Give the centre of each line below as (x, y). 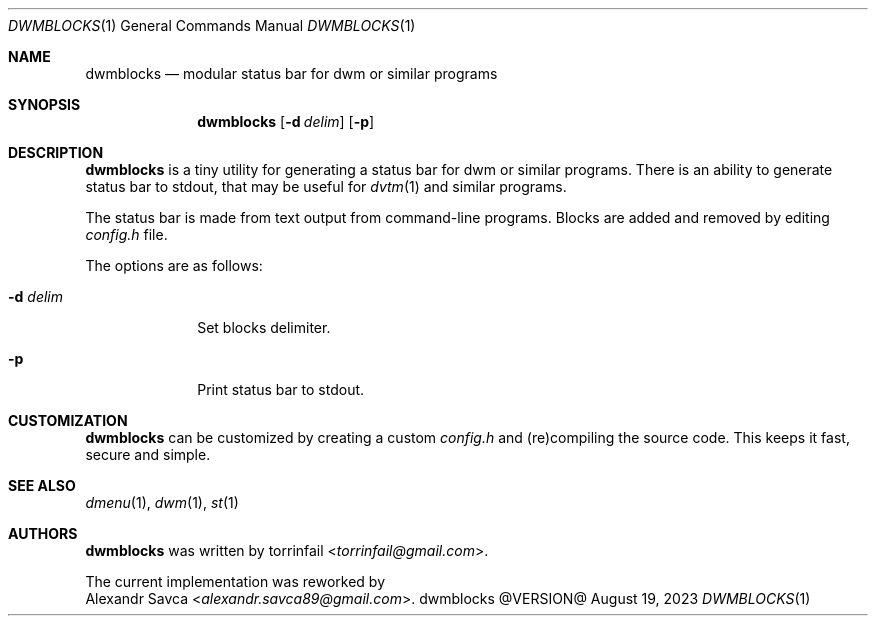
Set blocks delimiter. (264, 327)
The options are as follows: (174, 265)
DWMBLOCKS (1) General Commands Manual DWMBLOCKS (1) (212, 25)
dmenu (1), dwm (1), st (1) (162, 502)
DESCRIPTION (56, 152)
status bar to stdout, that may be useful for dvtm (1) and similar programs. (326, 186)
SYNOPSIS (44, 104)
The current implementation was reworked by (235, 581)
